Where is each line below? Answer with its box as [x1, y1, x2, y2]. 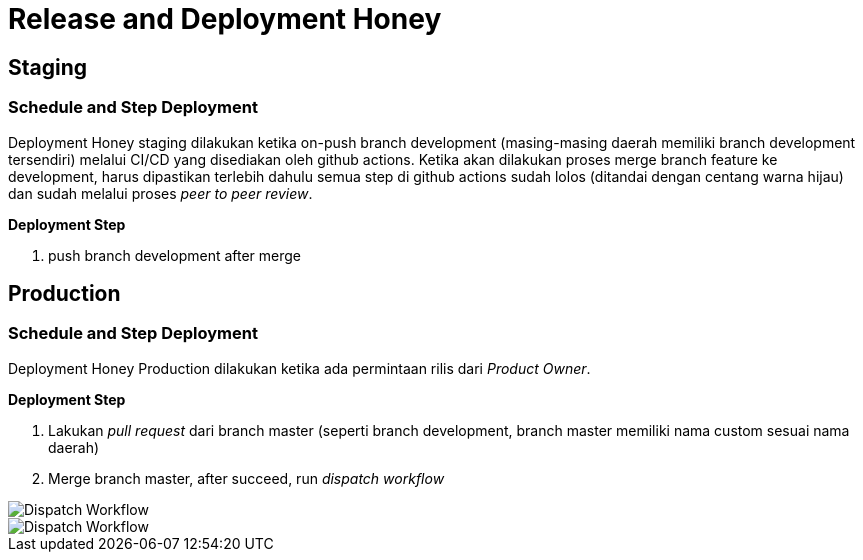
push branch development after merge [48, 246, 302, 264]
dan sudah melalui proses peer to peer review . [8, 184, 313, 202]
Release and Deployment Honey [8, 2, 442, 36]
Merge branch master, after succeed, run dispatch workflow [48, 469, 445, 487]
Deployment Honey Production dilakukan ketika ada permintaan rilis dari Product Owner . [8, 359, 591, 377]
